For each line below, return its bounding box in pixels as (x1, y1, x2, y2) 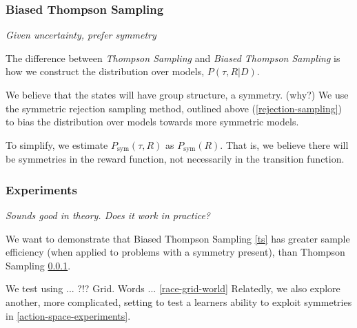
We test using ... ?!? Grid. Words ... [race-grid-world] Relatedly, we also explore (6, 281, 340, 296)
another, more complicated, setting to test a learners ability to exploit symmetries (6, 295, 352, 309)
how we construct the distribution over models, (6, 64, 205, 79)
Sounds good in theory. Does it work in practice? (6, 208, 211, 223)
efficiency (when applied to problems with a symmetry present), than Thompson (6, 245, 345, 259)
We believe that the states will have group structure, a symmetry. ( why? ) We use (6, 88, 349, 101)
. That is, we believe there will (220, 137, 349, 152)
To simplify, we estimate (6, 137, 108, 152)
